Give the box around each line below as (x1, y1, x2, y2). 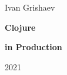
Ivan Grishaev (5, 1, 55, 13)
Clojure (5, 21, 36, 33)
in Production (5, 41, 62, 53)
